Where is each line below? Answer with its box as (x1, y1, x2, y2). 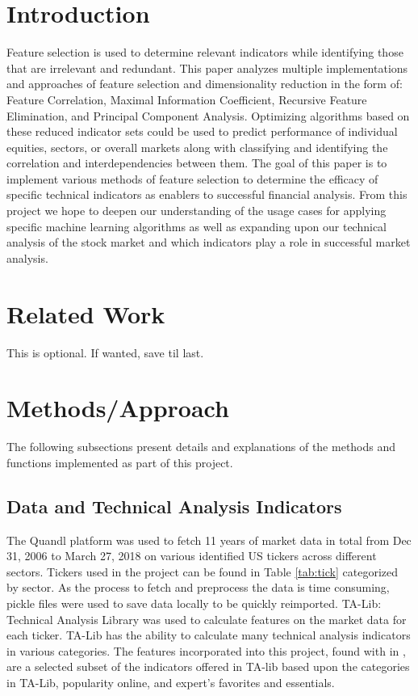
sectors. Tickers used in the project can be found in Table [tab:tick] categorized (6, 563, 399, 580)
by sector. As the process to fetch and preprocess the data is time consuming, (6, 579, 390, 596)
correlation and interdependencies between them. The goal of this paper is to (6, 154, 387, 171)
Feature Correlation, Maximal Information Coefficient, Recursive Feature (6, 91, 367, 108)
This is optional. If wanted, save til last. (6, 344, 204, 361)
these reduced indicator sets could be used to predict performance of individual (6, 123, 398, 140)
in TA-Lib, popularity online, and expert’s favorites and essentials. (6, 674, 335, 691)
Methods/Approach (6, 391, 229, 424)
